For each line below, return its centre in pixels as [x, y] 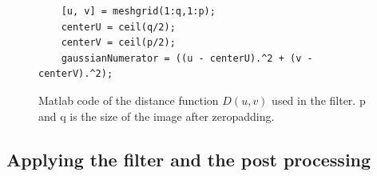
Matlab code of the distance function [129, 100]
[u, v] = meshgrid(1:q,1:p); [138, 11]
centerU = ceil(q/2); [118, 27]
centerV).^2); [76, 74]
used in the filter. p [319, 100]
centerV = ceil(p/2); [118, 43]
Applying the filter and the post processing [189, 159]
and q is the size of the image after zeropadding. [157, 116]
